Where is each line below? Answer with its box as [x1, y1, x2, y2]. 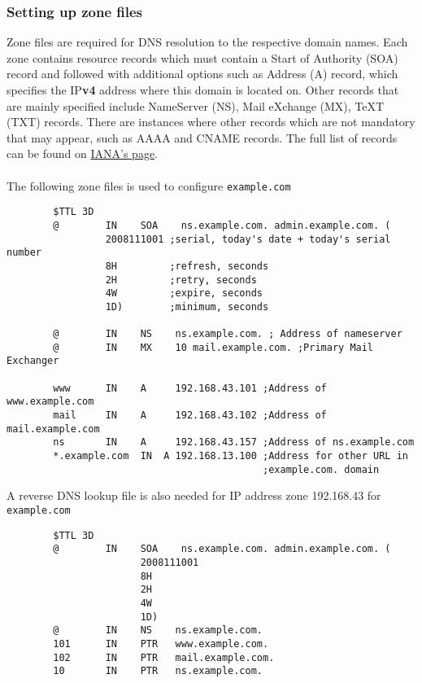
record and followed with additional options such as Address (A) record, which [7, 65, 398, 82]
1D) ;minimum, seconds [105, 300, 269, 313]
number [7, 247, 41, 259]
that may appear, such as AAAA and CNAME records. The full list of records [7, 129, 398, 146]
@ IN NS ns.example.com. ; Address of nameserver [53, 328, 402, 340]
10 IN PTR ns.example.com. [53, 665, 263, 677]
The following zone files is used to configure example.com [7, 177, 291, 194]
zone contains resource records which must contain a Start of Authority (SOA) [7, 49, 398, 66]
